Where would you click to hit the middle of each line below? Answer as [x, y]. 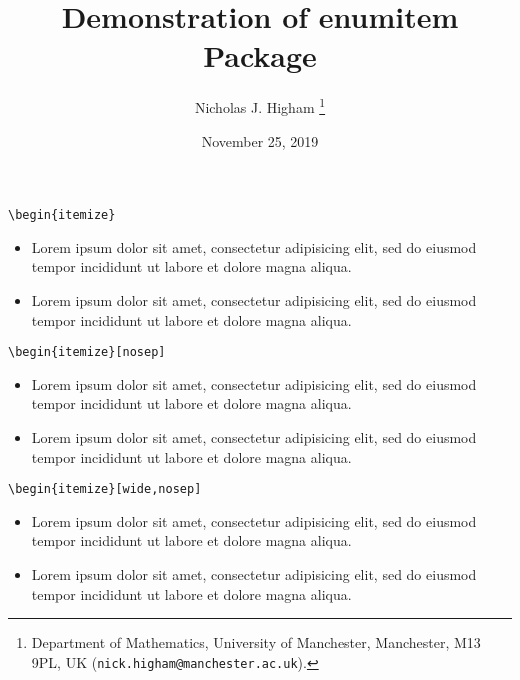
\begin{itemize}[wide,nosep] [105, 489]
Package [260, 55]
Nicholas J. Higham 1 [260, 105]
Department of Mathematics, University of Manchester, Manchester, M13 [256, 642]
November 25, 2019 [260, 140]
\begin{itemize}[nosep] [87, 352]
